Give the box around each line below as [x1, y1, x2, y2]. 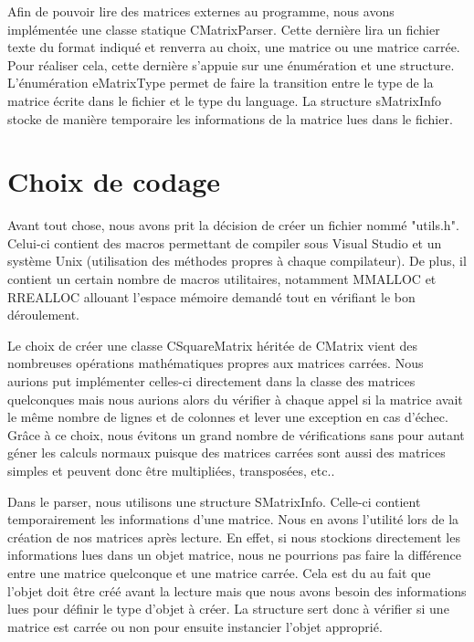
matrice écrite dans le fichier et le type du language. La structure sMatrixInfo [7, 90, 442, 110]
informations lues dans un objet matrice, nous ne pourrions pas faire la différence [7, 545, 461, 564]
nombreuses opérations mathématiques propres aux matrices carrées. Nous [7, 353, 424, 373]
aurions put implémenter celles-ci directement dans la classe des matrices [7, 372, 416, 391]
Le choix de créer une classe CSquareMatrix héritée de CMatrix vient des [7, 335, 418, 354]
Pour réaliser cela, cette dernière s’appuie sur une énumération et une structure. [7, 55, 455, 74]
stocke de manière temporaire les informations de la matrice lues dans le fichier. [7, 109, 453, 128]
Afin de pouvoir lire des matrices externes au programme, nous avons [7, 2, 395, 20]
